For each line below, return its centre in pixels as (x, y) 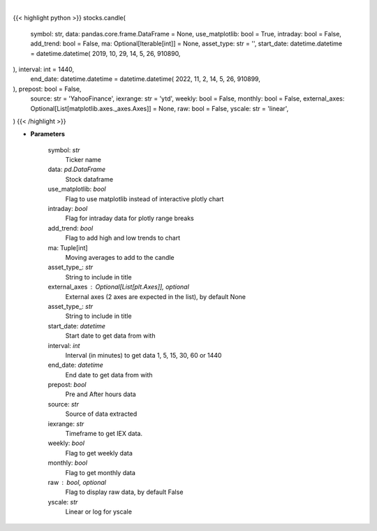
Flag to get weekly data (99, 453)
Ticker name (83, 160)
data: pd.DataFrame (77, 169)
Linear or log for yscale (99, 512)
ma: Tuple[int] (68, 247)
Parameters (48, 134)
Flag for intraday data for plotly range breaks (130, 218)
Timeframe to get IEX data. (104, 434)
